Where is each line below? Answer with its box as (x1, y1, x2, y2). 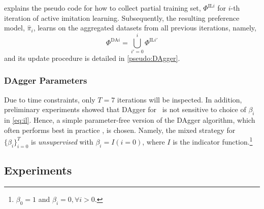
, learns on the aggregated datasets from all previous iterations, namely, (33, 22, 256, 33)
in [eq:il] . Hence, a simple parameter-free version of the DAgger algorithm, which (4, 115, 255, 125)
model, (4, 22, 25, 33)
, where (142, 136, 165, 147)
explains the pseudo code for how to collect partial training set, (4, 3, 201, 13)
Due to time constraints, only (4, 94, 95, 104)
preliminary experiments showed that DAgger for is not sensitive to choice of (4, 104, 246, 115)
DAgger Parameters (4, 74, 87, 87)
